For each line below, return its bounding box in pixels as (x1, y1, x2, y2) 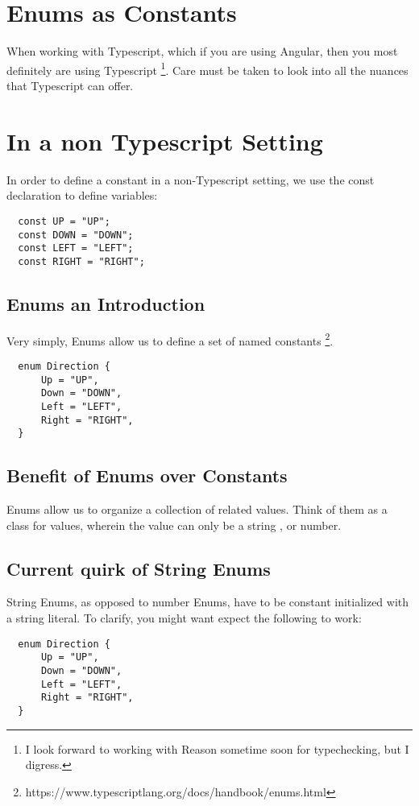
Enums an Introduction (6, 291, 205, 316)
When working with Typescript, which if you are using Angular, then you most (6, 43, 398, 60)
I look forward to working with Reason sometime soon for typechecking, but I (25, 740, 409, 757)
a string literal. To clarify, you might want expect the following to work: (6, 610, 362, 626)
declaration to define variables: (6, 187, 158, 204)
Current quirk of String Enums (6, 556, 271, 581)
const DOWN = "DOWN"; (18, 229, 134, 241)
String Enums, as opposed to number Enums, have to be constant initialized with (6, 593, 409, 610)
